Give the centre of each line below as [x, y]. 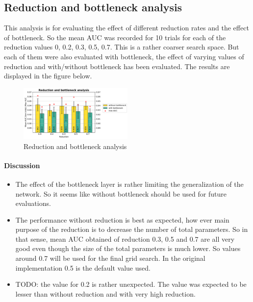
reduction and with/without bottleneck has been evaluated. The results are [117, 66]
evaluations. [33, 203]
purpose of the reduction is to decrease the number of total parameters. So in [132, 229]
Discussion [22, 165]
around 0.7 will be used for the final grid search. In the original [110, 258]
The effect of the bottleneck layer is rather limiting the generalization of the [129, 184]
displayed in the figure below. [48, 76]
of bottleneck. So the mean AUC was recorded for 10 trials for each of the [115, 37]
